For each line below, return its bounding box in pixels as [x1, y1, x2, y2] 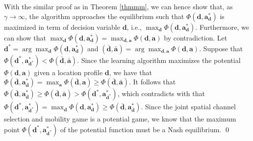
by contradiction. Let [164, 32, 228, 42]
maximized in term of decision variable [4, 21, 120, 32]
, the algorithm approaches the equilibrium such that [25, 11, 184, 21]
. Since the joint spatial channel [141, 101, 236, 112]
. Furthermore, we [195, 21, 249, 32]
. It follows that [128, 77, 176, 87]
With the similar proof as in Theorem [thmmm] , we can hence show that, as [4, 1, 233, 11]
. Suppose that [199, 43, 243, 53]
